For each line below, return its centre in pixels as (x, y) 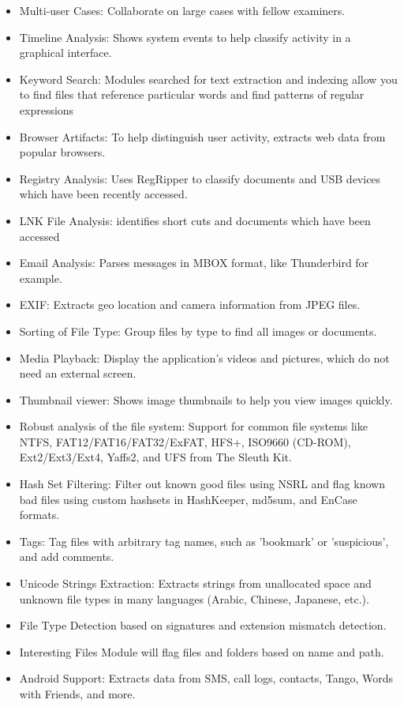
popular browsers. (62, 152)
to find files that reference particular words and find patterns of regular (192, 94)
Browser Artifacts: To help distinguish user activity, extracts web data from (202, 136)
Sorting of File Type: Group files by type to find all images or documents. (198, 331)
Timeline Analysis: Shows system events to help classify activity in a (185, 37)
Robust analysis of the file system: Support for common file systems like (193, 426)
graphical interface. (65, 53)
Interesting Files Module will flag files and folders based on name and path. (202, 651)
